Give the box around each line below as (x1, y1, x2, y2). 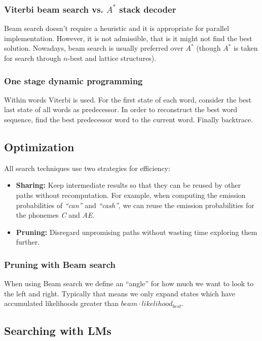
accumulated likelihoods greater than (4, 298, 119, 309)
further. (16, 236, 40, 247)
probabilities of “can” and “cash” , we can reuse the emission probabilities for (16, 199, 254, 210)
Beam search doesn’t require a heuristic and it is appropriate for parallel (4, 23, 229, 33)
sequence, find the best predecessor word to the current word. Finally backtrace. (4, 114, 253, 124)
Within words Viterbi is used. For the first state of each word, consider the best (4, 94, 252, 105)
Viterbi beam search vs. (4, 3, 103, 15)
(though (196, 43, 221, 53)
